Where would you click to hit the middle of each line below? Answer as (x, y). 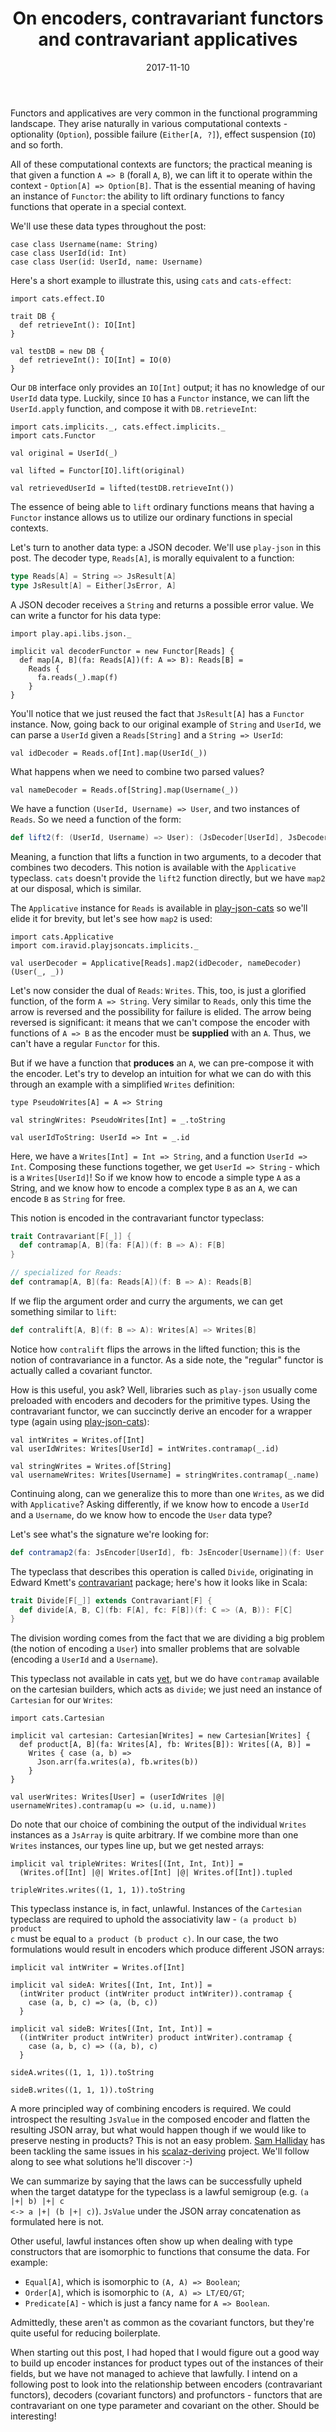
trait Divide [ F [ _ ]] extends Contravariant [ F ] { (111, 1600)
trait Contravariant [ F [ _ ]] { (71, 1236)
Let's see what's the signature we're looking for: (110, 1534)
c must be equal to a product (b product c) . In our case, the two (144, 1939)
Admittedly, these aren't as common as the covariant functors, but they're (162, 2323)
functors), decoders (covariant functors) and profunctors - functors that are (166, 2395)
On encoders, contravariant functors (168, 18)
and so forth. (36, 144)
